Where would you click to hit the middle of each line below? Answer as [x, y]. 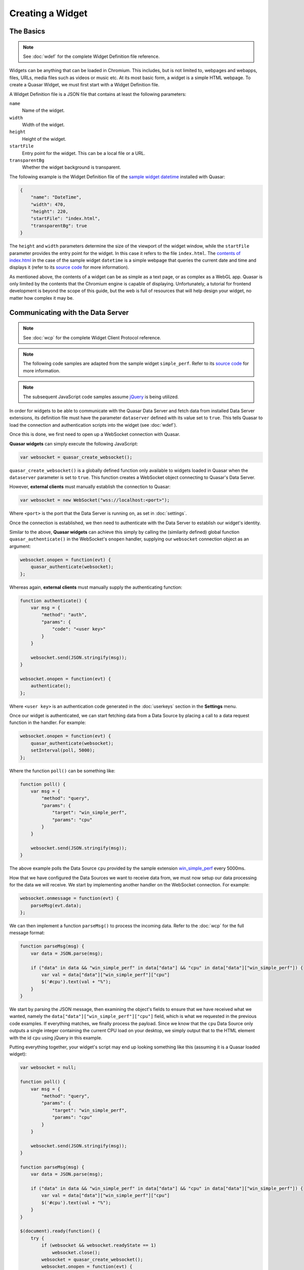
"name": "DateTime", [56, 197]
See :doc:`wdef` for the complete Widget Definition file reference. [91, 56]
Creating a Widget [49, 13]
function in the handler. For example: [48, 723]
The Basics [27, 31]
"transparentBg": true [59, 226]
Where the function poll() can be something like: [62, 771]
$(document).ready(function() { [60, 1231]
